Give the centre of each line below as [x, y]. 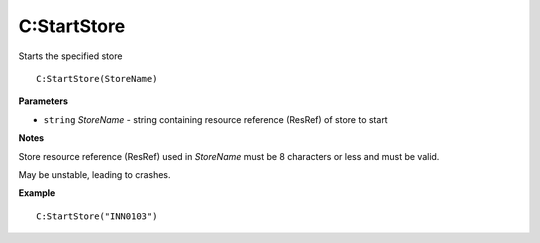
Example [37, 193]
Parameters [43, 101]
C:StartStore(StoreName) [97, 78]
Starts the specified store [70, 56]
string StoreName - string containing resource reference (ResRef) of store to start [216, 119]
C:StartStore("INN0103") [97, 216]
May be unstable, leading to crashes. [94, 174]
